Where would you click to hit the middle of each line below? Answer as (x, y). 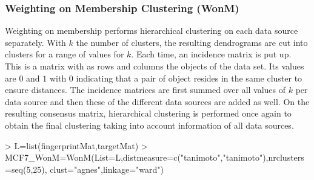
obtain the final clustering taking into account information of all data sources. (149, 125)
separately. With (35, 42)
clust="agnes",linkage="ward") (107, 169)
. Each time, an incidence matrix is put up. (211, 54)
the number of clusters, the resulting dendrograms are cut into (192, 42)
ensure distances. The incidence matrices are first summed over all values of (145, 90)
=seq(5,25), (26, 169)
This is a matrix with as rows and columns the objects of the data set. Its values (155, 66)
